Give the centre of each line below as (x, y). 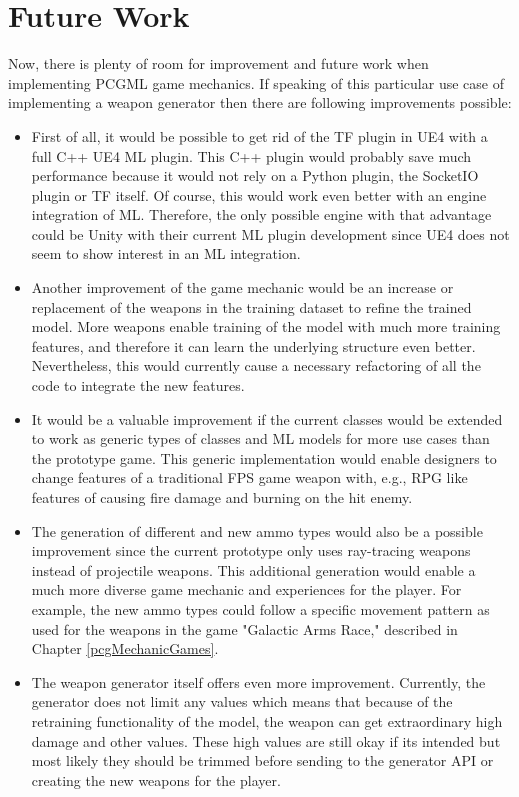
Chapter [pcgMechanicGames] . (125, 648)
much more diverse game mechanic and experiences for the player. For (246, 589)
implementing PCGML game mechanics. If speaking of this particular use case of (256, 82)
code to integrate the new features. (138, 385)
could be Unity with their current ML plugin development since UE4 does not (270, 233)
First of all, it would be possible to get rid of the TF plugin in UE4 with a (259, 135)
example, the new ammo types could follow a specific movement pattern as (260, 608)
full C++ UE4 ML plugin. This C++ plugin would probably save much (251, 155)
